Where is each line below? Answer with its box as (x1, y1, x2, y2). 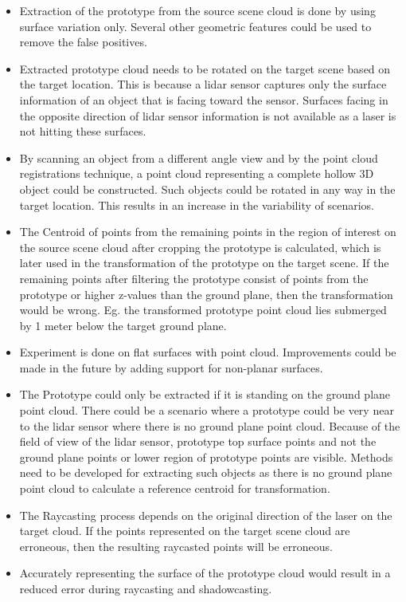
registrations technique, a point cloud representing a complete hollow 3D (19, 165, 374, 182)
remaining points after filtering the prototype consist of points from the (19, 270, 369, 286)
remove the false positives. (19, 33, 147, 50)
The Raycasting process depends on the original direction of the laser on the (19, 506, 392, 523)
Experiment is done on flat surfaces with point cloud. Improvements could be (19, 344, 396, 360)
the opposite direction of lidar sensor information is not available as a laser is (19, 107, 396, 124)
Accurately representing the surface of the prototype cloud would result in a (19, 565, 391, 581)
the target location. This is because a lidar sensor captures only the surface (19, 76, 387, 92)
